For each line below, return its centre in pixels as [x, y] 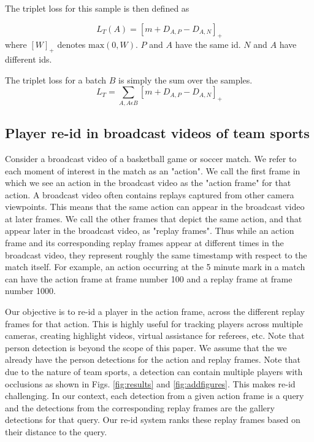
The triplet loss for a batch [56, 79]
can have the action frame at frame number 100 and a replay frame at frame [149, 278]
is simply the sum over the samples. [186, 79]
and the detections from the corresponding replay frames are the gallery [140, 407]
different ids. [29, 59]
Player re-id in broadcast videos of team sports [157, 133]
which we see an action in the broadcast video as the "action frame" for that [148, 183]
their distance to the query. [56, 431]
